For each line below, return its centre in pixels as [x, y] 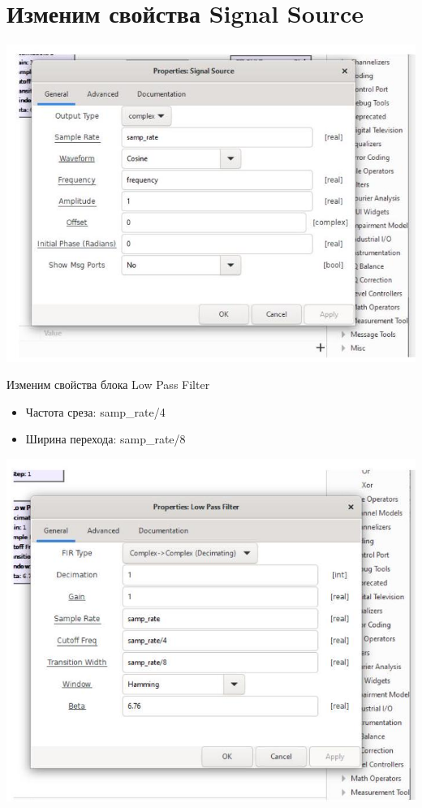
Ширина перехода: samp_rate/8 [105, 439]
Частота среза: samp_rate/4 [95, 411]
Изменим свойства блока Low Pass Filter [108, 385]
